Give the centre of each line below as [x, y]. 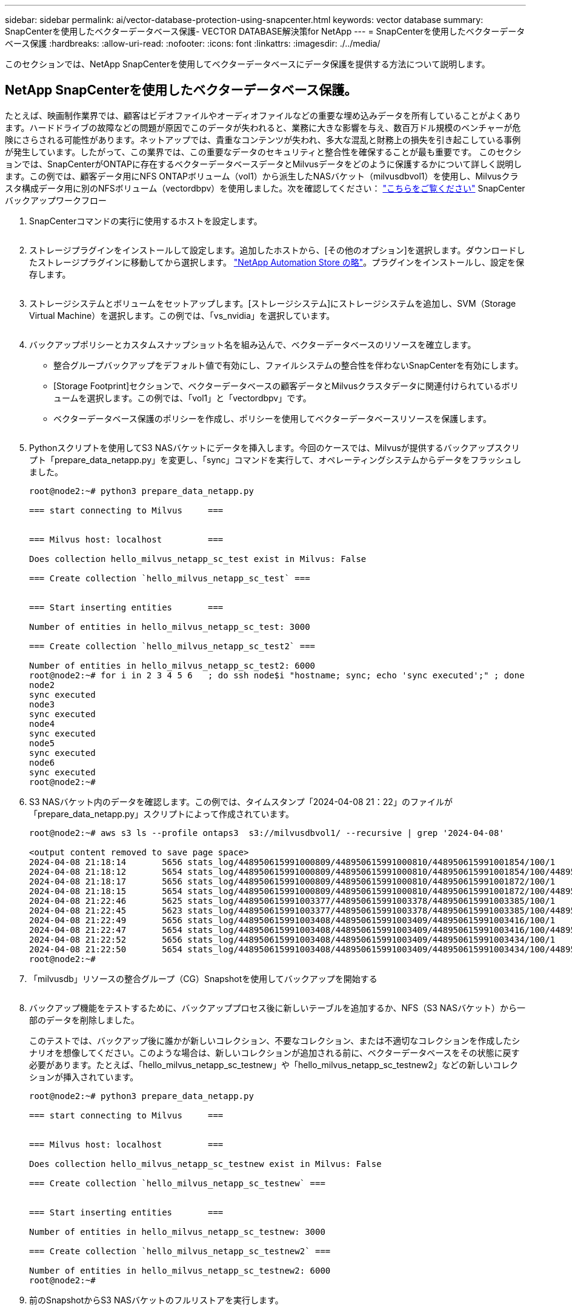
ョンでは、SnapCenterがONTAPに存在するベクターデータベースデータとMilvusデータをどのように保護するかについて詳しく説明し [264, 164]
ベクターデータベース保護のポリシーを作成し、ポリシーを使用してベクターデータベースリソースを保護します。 [272, 418]
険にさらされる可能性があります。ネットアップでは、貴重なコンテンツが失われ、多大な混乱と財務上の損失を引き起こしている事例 [263, 139]
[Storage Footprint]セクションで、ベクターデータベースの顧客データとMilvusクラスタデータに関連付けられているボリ [286, 386]
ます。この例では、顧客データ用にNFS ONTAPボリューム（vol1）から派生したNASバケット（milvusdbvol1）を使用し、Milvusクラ [262, 176]
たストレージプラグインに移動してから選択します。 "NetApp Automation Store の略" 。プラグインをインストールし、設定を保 [277, 262]
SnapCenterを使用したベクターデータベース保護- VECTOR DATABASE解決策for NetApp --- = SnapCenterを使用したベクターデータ [265, 31]
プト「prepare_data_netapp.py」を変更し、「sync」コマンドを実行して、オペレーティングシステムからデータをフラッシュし [275, 460]
